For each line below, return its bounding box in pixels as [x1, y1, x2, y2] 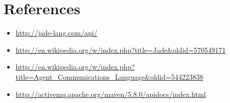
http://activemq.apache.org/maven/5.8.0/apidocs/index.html [15, 88, 206, 99]
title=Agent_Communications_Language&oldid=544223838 [15, 71, 204, 82]
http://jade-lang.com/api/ [15, 27, 97, 38]
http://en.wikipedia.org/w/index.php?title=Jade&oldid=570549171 [15, 44, 226, 55]
